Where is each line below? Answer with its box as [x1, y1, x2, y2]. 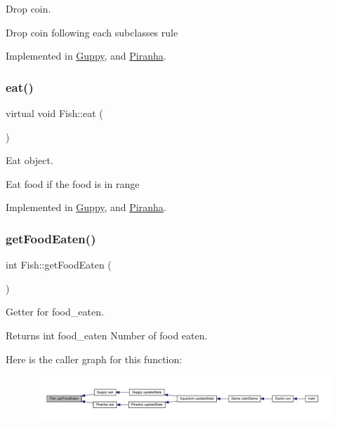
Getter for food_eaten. [6, 304, 104, 319]
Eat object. [6, 153, 53, 168]
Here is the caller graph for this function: [6, 351, 183, 366]
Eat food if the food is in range [6, 176, 140, 191]
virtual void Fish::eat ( [6, 106, 103, 120]
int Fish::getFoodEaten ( [6, 257, 112, 272]
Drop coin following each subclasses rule [6, 25, 178, 39]
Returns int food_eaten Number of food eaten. [6, 327, 208, 342]
